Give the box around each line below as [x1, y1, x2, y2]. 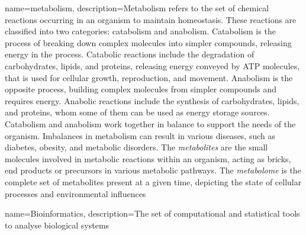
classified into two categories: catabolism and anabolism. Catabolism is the [5, 25, 276, 37]
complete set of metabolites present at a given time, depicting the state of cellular [5, 175, 302, 188]
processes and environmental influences [5, 187, 146, 199]
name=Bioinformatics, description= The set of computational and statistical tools [5, 207, 300, 220]
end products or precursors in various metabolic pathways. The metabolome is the [5, 164, 301, 176]
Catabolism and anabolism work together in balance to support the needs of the [5, 117, 296, 130]
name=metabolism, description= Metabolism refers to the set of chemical [5, 2, 269, 14]
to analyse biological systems [5, 218, 109, 231]
